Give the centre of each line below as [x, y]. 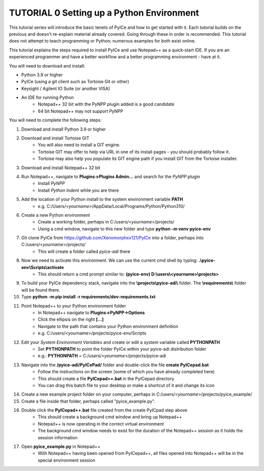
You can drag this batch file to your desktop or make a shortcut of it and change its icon [126, 385]
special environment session [66, 460]
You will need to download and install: [47, 66]
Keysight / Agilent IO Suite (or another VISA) [66, 89]
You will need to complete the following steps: [55, 120]
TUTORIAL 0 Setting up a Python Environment [104, 13]
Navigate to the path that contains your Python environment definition [108, 326]
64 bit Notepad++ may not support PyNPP [80, 111]
